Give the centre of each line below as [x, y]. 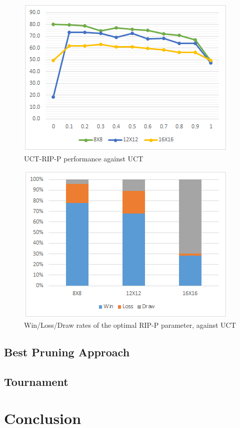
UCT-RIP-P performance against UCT [84, 158]
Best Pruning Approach [67, 352]
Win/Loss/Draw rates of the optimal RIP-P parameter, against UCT [130, 325]
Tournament [36, 381]
